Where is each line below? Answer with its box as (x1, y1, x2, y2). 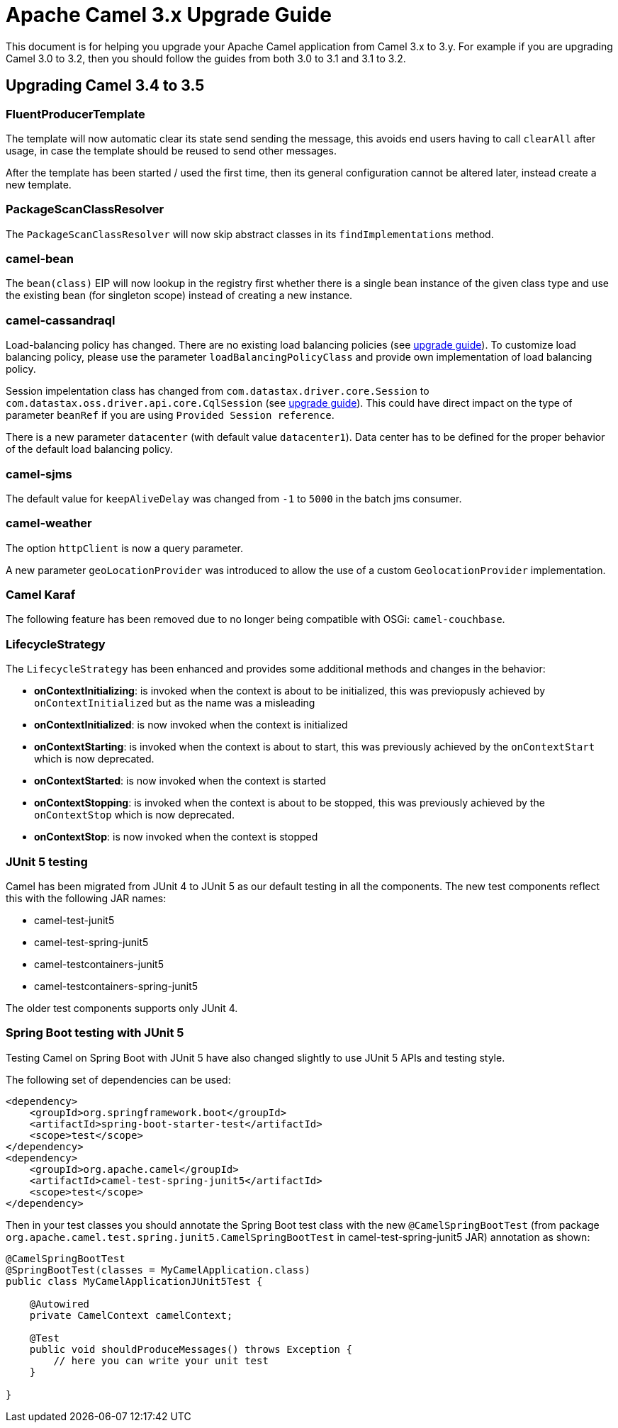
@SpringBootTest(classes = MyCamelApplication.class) (6, 1264, 310, 1276)
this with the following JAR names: (6, 892, 167, 904)
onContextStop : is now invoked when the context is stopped (34, 831, 318, 843)
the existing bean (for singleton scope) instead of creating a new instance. (6, 289, 353, 302)
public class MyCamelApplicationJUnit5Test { (6, 1275, 263, 1287)
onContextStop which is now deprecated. (34, 809, 235, 821)
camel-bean (6, 252, 74, 266)
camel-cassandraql (6, 313, 116, 327)
